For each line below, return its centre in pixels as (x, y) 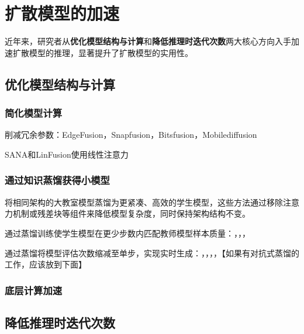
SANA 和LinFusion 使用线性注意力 (67, 154)
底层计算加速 (34, 290)
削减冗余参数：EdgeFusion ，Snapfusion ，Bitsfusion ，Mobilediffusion (131, 135)
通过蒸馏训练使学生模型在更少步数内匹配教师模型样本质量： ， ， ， (127, 233)
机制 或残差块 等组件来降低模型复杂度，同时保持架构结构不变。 (131, 213)
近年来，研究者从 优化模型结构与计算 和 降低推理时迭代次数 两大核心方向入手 (148, 41)
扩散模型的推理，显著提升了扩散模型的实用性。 (103, 52)
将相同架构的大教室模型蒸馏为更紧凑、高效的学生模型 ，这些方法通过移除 (144, 202)
